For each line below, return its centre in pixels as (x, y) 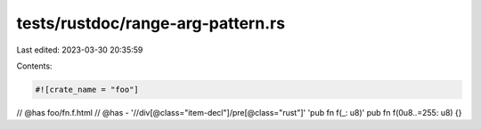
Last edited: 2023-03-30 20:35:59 (80, 50)
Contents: (34, 66)
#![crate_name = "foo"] (87, 89)
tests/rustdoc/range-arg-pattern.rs (151, 23)
